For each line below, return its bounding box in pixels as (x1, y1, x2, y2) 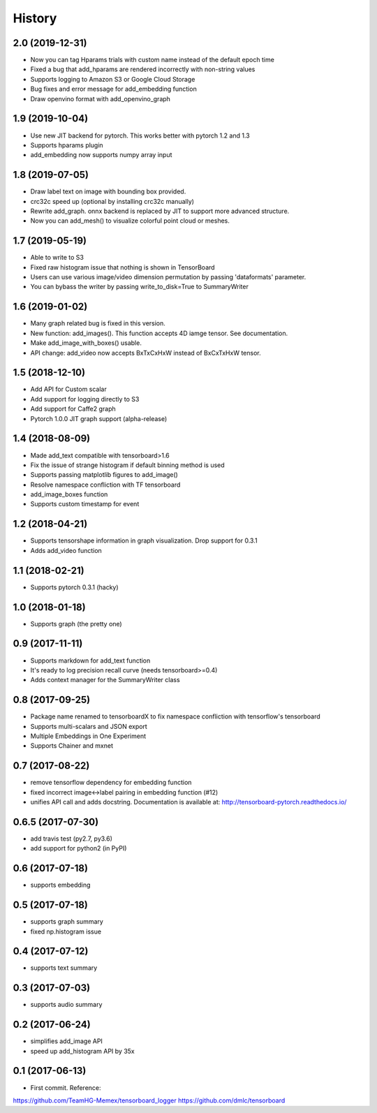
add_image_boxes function (30, 490, 108, 499)
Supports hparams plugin (30, 140, 104, 149)
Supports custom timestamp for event (30, 500, 140, 508)
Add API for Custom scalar (30, 385, 108, 394)
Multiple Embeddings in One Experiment (30, 732, 147, 740)
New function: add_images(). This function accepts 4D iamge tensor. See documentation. (30, 329, 288, 337)
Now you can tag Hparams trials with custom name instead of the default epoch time (30, 56, 275, 64)
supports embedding (30, 880, 91, 890)
